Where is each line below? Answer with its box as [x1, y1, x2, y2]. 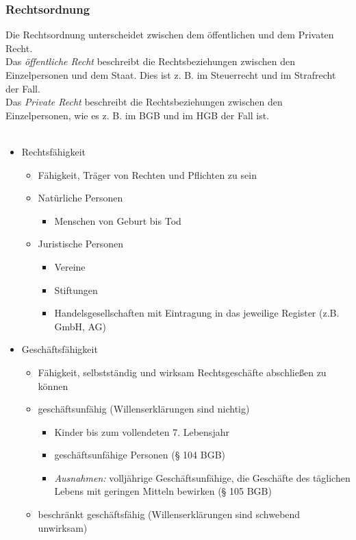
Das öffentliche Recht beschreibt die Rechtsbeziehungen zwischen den [5, 54, 296, 69]
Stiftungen [54, 282, 98, 297]
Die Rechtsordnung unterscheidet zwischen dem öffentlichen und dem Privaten [5, 27, 334, 42]
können [38, 378, 68, 393]
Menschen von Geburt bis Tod [54, 213, 181, 228]
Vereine [54, 259, 86, 273]
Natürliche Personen [38, 191, 123, 205]
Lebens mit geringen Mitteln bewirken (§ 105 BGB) [54, 484, 272, 498]
